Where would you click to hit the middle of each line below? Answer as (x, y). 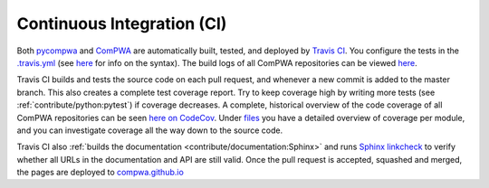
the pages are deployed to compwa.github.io (101, 173)
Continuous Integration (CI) (122, 23)
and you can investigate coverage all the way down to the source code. (150, 130)
